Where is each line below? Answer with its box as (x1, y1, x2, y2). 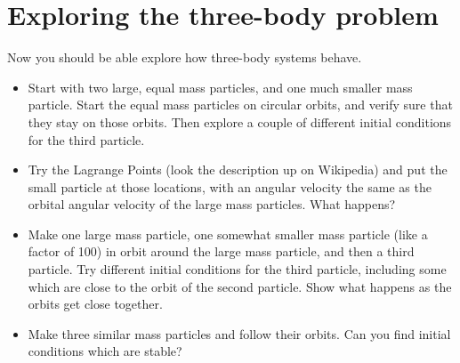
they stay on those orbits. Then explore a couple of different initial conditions (28, 112, 452, 131)
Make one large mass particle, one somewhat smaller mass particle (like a (28, 224, 428, 243)
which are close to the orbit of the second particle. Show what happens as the (28, 277, 452, 295)
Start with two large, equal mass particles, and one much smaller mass (28, 77, 413, 96)
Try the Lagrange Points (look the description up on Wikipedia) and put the (28, 160, 448, 179)
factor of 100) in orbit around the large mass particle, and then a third (28, 242, 415, 261)
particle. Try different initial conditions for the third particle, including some (28, 260, 447, 278)
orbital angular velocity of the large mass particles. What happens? (28, 195, 396, 214)
